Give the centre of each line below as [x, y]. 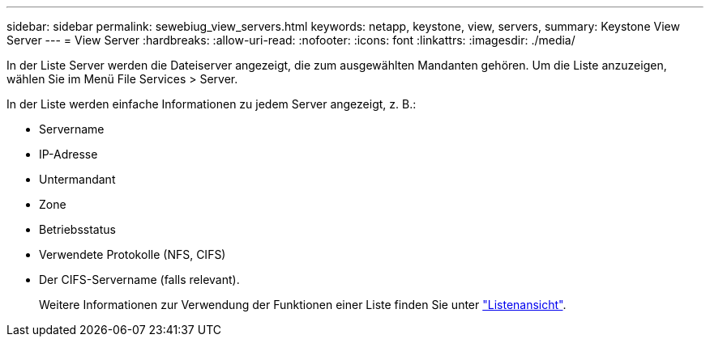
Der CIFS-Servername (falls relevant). [139, 279]
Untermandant [77, 179]
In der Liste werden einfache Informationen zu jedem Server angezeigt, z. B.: [212, 104]
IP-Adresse [68, 154]
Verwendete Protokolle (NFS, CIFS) [133, 254]
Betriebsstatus [77, 229]
